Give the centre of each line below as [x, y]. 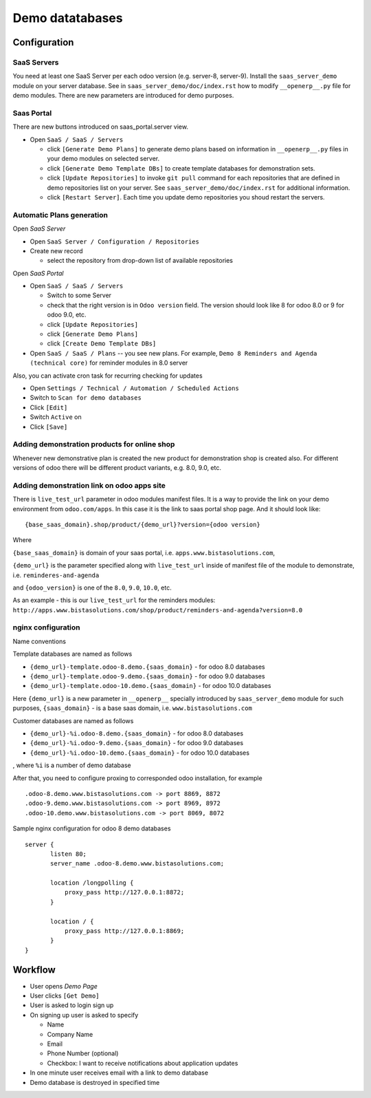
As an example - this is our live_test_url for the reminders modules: [114, 600]
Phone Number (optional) [83, 1053]
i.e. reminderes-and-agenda [56, 575]
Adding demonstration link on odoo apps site [89, 485]
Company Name [70, 1034]
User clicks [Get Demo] [65, 996]
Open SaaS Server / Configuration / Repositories [114, 241]
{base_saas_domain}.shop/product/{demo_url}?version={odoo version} [143, 524]
